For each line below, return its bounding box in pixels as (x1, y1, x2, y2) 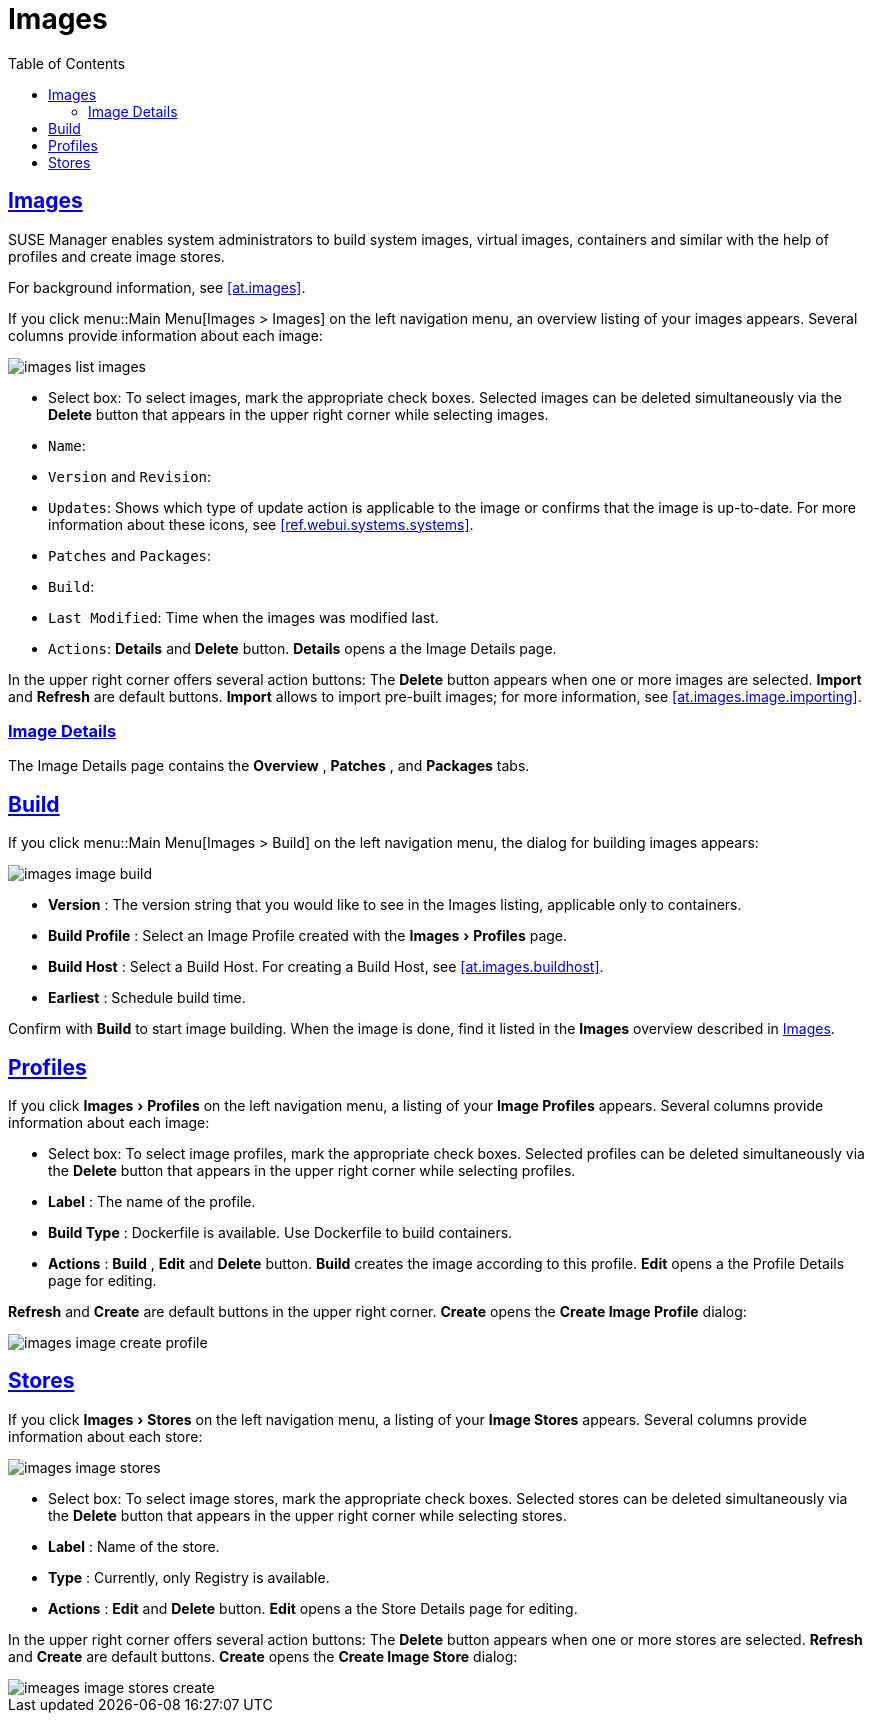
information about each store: (8, 1427, 203, 1445)
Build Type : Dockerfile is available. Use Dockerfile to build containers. (48, 1224, 513, 1242)
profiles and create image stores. (8, 247, 225, 265)
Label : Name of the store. (48, 1537, 220, 1555)
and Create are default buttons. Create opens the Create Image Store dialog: (8, 1647, 518, 1665)
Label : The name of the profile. (48, 1193, 256, 1211)
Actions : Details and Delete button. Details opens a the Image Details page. (48, 639, 557, 657)
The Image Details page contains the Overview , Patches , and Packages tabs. (8, 757, 530, 775)
